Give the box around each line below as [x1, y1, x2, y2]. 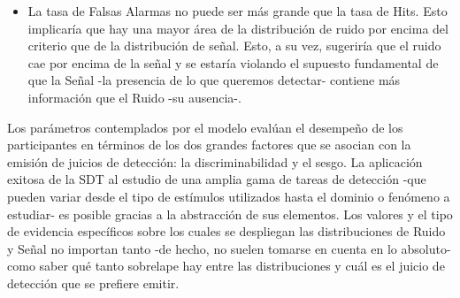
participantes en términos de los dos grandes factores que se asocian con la [7, 135, 411, 154]
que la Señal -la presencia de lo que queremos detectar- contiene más [27, 71, 401, 89]
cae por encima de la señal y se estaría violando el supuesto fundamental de [27, 53, 439, 72]
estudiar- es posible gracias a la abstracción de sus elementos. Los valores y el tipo [7, 204, 453, 223]
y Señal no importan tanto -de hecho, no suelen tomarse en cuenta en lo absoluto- [7, 239, 451, 257]
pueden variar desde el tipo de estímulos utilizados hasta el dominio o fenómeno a [7, 187, 450, 205]
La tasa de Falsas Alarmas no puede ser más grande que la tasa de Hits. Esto [27, 2, 448, 19]
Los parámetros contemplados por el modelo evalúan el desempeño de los [7, 118, 403, 136]
